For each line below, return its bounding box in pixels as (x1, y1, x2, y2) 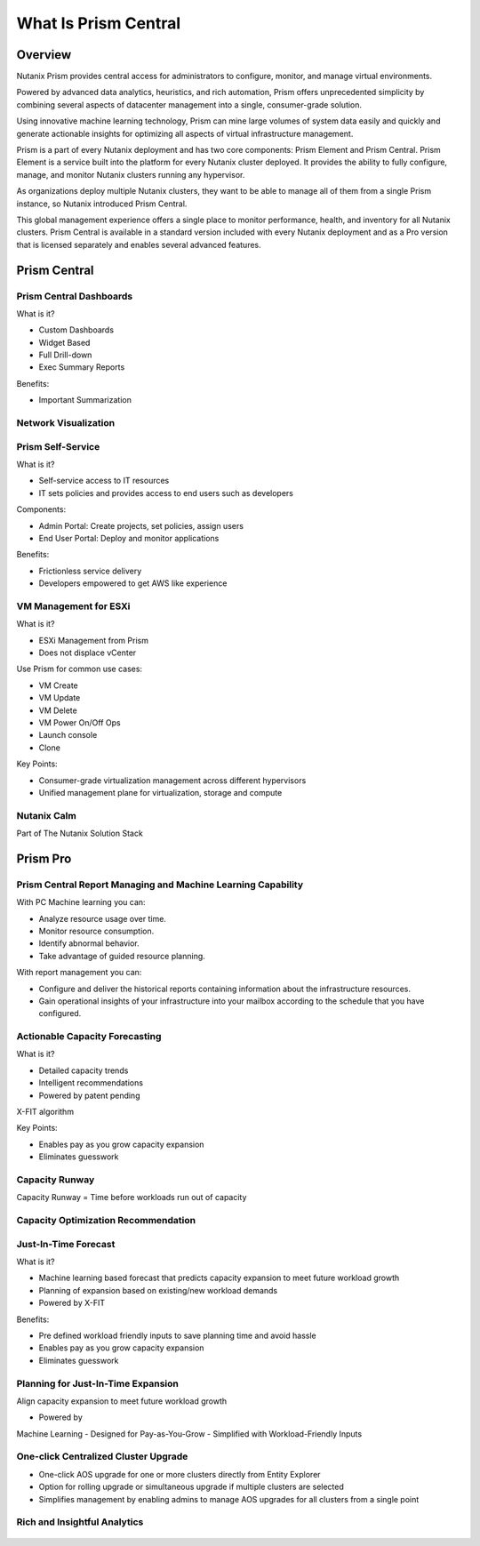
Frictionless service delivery (38, 565, 142, 576)
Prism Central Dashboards (16, 290, 133, 302)
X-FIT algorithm (16, 1107, 75, 1117)
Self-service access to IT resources (38, 476, 170, 486)
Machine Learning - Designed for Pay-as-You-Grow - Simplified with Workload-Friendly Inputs (16, 1428, 363, 1439)
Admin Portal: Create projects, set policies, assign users (38, 520, 244, 531)
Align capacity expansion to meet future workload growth (16, 1396, 228, 1406)
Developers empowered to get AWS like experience (38, 578, 228, 589)
